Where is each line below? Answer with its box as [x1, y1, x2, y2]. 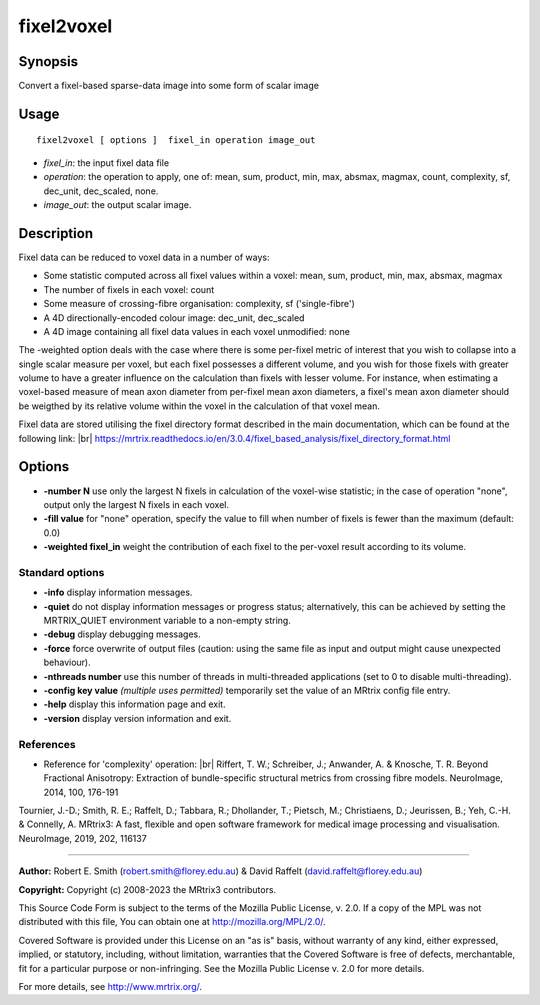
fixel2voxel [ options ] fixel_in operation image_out [36, 135, 316, 146]
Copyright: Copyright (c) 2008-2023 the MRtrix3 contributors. [18, 883, 277, 895]
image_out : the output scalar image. [43, 199, 192, 211]
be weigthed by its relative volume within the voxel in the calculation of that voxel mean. [18, 400, 380, 412]
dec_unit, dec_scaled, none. [43, 185, 159, 197]
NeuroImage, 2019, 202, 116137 [18, 832, 147, 844]
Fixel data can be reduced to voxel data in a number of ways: [18, 251, 270, 263]
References [18, 737, 76, 751]
